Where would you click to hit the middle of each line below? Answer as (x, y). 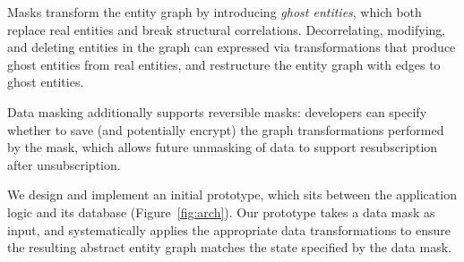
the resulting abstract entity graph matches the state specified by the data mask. (229, 247)
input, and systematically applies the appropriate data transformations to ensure (229, 229)
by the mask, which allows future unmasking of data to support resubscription (223, 147)
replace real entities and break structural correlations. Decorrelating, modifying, (227, 29)
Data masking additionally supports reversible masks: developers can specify (217, 111)
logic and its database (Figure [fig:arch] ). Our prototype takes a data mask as (221, 211)
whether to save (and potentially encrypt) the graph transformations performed (226, 129)
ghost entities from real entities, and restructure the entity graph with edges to (224, 64)
